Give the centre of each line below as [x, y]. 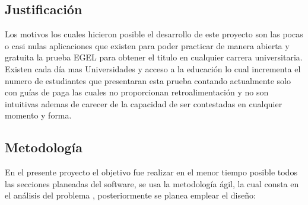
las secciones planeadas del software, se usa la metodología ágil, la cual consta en [152, 183]
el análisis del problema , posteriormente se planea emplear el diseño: [130, 195]
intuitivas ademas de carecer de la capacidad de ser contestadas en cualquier [144, 103]
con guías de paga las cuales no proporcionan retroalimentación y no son [137, 92]
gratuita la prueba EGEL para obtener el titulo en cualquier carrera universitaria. [154, 57]
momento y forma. [38, 115]
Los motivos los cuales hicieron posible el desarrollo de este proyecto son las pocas [154, 34]
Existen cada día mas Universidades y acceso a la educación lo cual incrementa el [153, 68]
